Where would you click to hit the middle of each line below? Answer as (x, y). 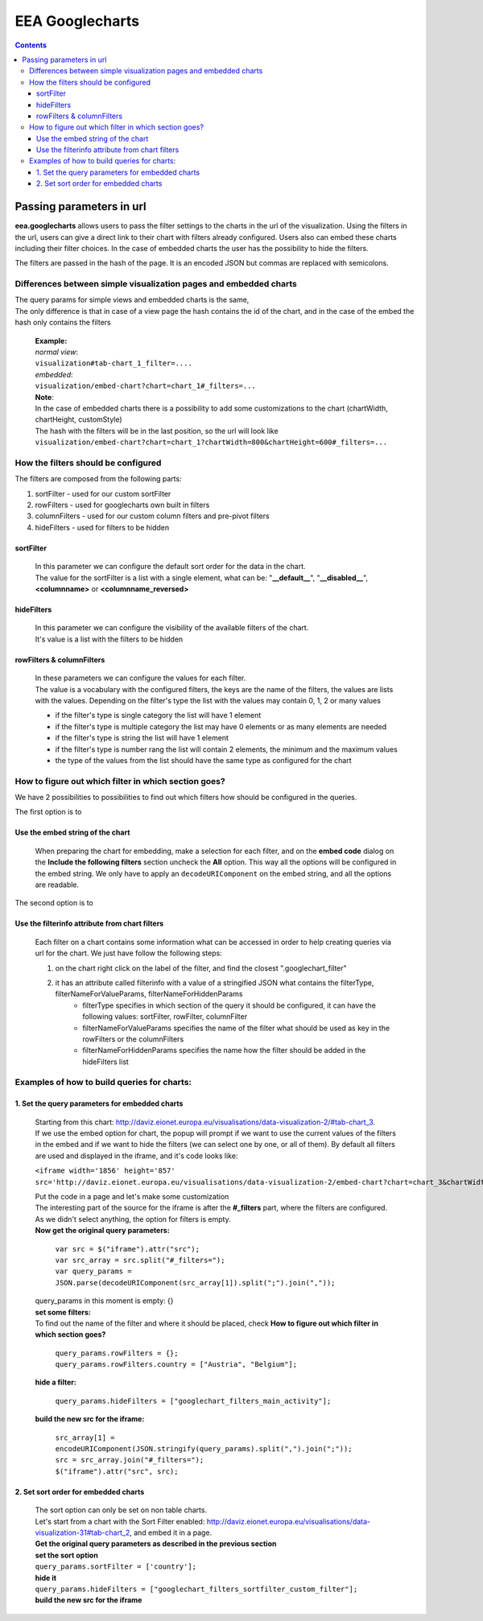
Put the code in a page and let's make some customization (132, 1196)
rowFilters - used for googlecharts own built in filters (122, 505)
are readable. (57, 885)
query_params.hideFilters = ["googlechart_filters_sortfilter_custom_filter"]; (196, 1589)
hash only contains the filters (63, 323)
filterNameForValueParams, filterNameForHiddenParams (149, 994)
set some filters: (63, 1312)
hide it (45, 1578)
